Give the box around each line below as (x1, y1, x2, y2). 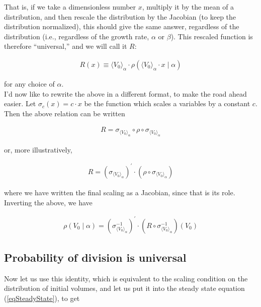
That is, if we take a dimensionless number (4, 2, 136, 12)
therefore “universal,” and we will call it (4, 41, 127, 51)
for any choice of (4, 79, 55, 89)
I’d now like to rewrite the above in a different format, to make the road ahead (4, 88, 247, 99)
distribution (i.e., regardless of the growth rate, (4, 31, 149, 41)
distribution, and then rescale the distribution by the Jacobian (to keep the (4, 11, 236, 22)
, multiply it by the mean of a (142, 2, 234, 12)
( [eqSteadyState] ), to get (4, 293, 80, 303)
